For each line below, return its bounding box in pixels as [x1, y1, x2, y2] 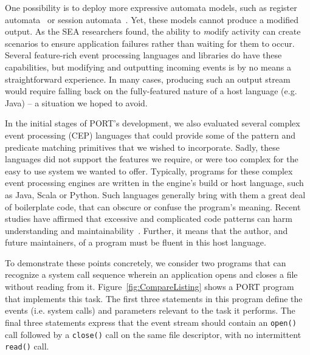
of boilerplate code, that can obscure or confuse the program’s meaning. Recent [5, 200, 301, 213]
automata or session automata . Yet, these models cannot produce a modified [5, 13, 299, 26]
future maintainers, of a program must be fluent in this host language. [5, 236, 266, 249]
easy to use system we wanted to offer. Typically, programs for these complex [5, 164, 293, 177]
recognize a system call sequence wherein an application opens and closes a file [5, 268, 298, 281]
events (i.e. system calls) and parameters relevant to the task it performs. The [5, 304, 295, 317]
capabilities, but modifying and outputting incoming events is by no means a [5, 60, 291, 73]
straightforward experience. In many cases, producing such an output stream [5, 72, 291, 85]
